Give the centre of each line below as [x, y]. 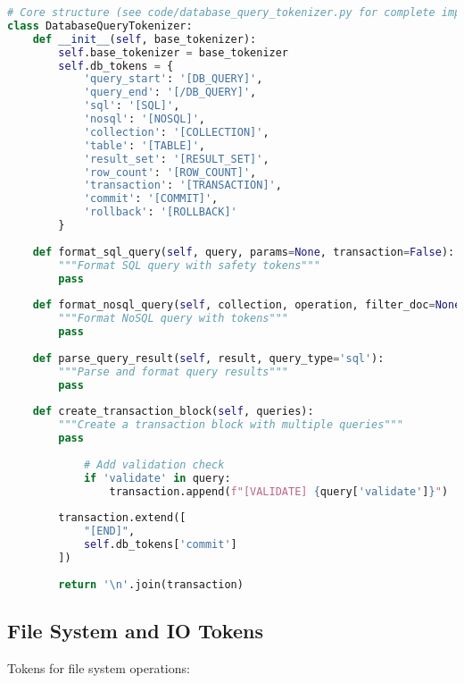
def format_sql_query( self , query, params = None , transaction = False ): [244, 252]
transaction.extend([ [122, 518]
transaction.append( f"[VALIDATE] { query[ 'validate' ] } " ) [279, 491]
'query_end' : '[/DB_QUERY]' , [170, 93]
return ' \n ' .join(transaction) [151, 584]
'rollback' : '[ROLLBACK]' [160, 212]
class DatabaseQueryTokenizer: [100, 25]
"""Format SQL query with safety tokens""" [189, 265]
